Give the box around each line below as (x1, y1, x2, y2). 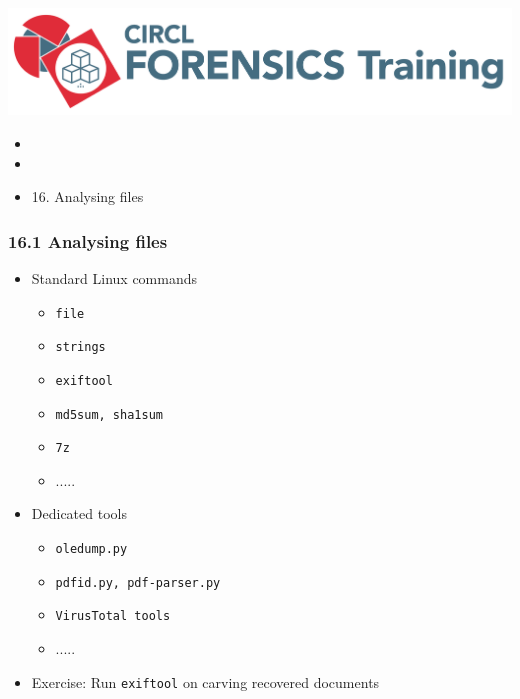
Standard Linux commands (31, 267, 198, 288)
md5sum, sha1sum (55, 407, 163, 422)
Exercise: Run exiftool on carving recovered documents (31, 671, 380, 692)
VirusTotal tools (55, 609, 171, 624)
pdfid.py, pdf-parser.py (55, 575, 221, 590)
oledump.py (55, 542, 128, 557)
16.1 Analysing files (8, 228, 168, 253)
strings (55, 340, 106, 355)
